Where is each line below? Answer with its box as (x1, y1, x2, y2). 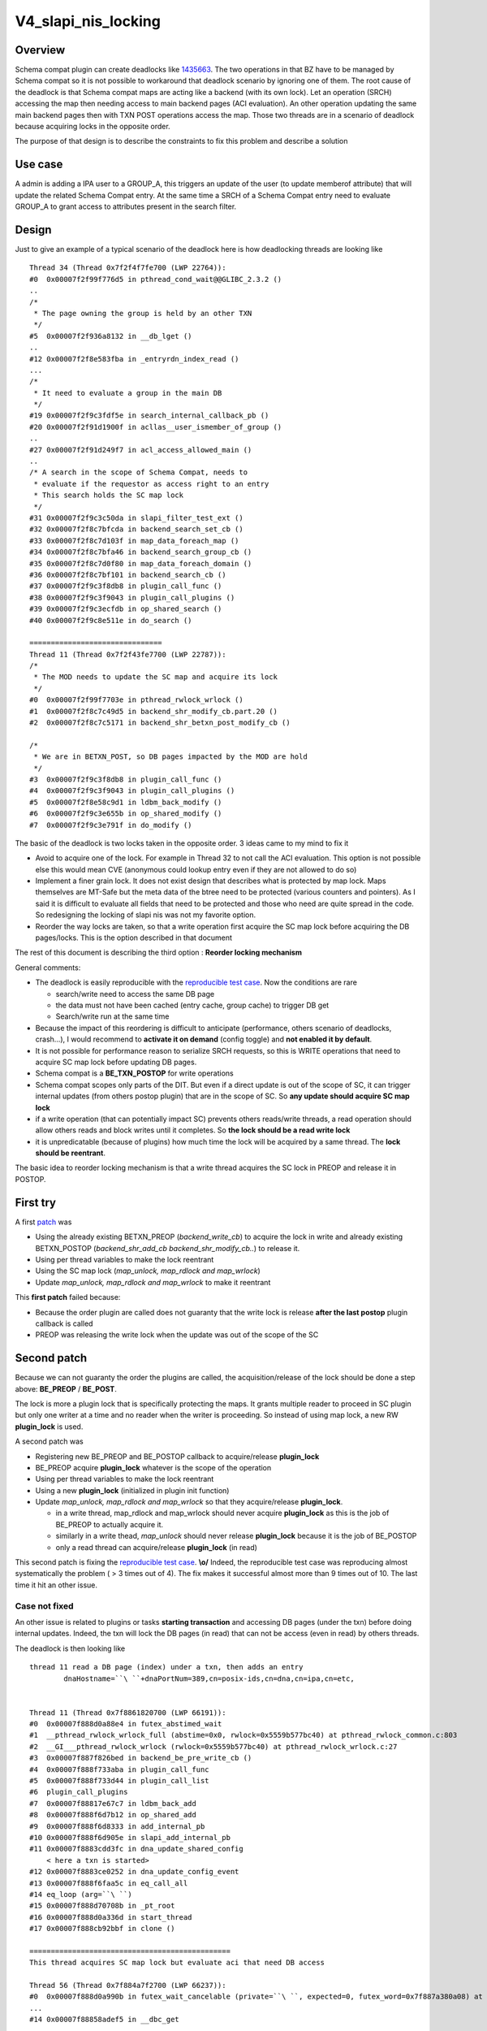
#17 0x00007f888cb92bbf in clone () (29, 1924, 175, 1934)
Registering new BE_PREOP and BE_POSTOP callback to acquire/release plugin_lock (35, 1451, 320, 1462)
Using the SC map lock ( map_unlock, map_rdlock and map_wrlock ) (35, 1266, 261, 1275)
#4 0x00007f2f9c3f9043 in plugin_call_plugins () (29, 786, 235, 795)
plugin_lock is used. (15, 1422, 84, 1431)
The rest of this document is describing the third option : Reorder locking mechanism (15, 947, 302, 958)
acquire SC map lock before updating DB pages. (35, 1057, 197, 1067)
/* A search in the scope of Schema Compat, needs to (29, 468, 248, 477)
